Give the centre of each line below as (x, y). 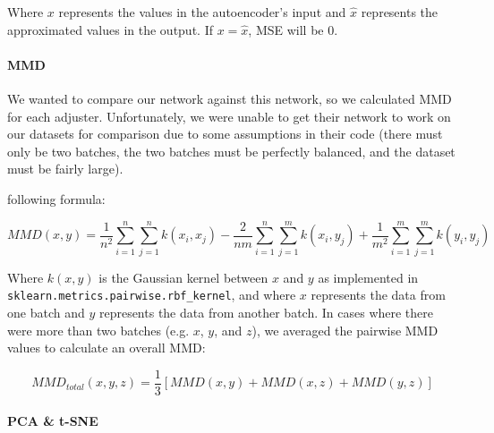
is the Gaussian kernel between (183, 277)
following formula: (56, 198)
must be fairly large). (65, 169)
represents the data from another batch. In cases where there (266, 312)
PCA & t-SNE (53, 421)
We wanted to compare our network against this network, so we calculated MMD (230, 98)
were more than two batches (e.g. (98, 330)
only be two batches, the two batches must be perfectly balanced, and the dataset (231, 151)
